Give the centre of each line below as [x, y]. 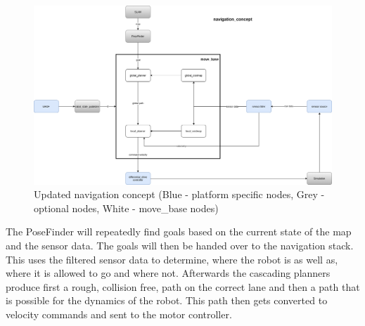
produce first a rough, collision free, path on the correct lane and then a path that [183, 286]
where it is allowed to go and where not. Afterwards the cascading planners [168, 273]
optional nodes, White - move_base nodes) [126, 208]
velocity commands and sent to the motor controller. [119, 314]
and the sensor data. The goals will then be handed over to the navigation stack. [180, 246]
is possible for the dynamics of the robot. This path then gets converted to [167, 300]
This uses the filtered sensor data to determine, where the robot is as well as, [172, 259]
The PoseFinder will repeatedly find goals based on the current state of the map [179, 232]
